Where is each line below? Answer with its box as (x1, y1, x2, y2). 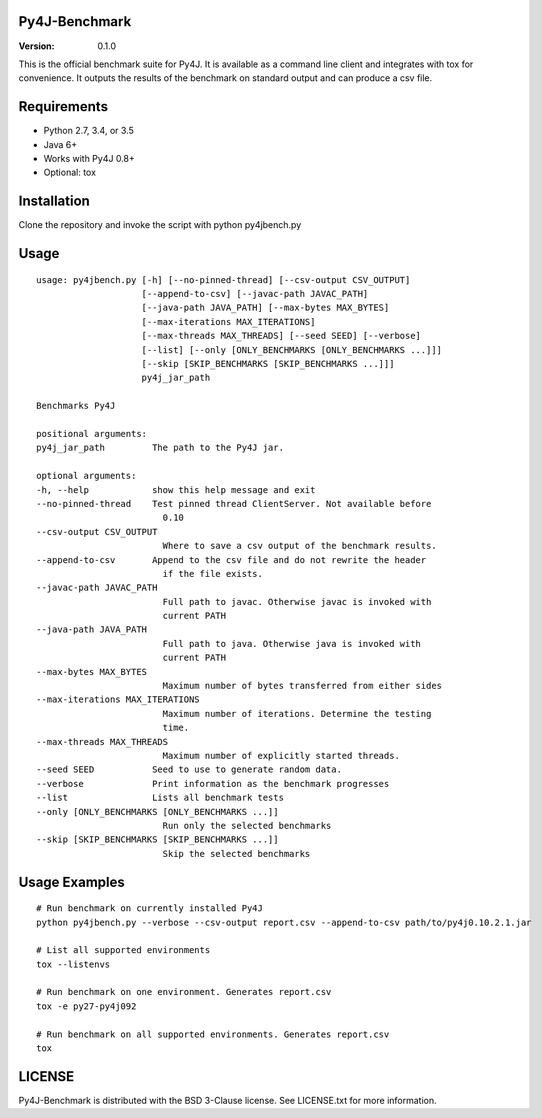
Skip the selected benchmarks (162, 848, 311, 859)
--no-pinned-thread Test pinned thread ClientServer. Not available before (36, 498, 432, 509)
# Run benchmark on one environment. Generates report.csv (36, 986, 332, 998)
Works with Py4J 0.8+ (43, 152, 135, 164)
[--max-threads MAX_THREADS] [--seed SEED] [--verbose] (141, 330, 422, 342)
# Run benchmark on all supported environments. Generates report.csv (36, 1028, 390, 1040)
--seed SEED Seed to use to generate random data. (36, 764, 342, 775)
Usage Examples (18, 873, 125, 890)
